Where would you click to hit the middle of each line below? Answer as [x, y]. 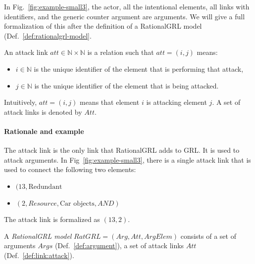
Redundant [45, 187]
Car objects [77, 203]
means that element [109, 102]
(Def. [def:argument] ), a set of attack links [119, 245]
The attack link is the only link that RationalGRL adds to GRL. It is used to [122, 150]
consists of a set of [208, 236]
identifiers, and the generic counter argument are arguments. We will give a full [125, 16]
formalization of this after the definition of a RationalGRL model [103, 26]
